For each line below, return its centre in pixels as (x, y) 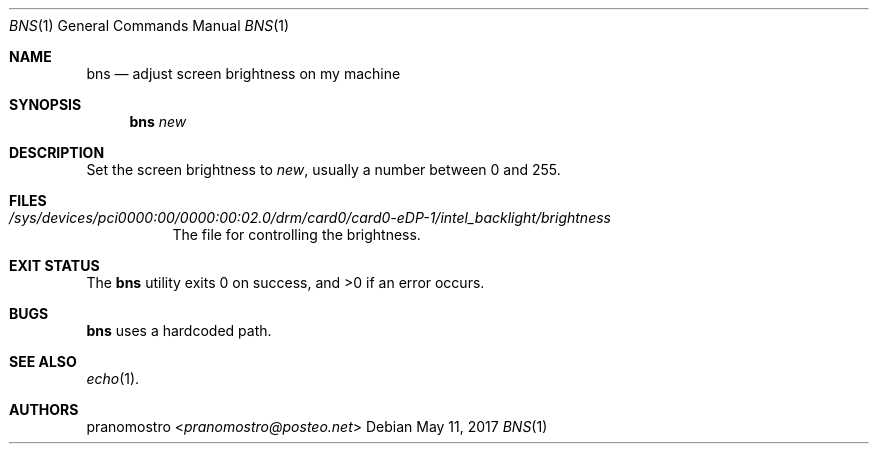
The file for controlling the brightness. (296, 234)
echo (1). (113, 378)
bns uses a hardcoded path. (179, 330)
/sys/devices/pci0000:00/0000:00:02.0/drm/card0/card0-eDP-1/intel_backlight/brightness (310, 217)
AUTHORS (44, 409)
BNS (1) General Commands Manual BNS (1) (149, 25)
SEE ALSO (43, 361)
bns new (158, 121)
